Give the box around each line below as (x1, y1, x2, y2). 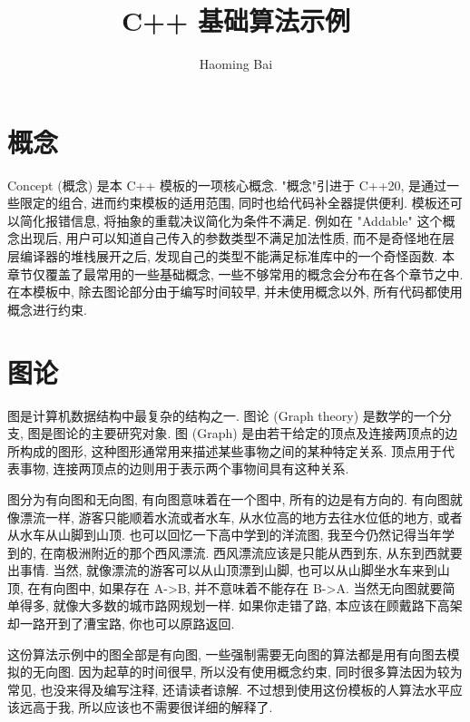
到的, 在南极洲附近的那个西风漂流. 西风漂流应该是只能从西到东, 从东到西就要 (7, 542, 463, 561)
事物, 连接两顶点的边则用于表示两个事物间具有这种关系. (19, 459, 349, 478)
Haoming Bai (199, 54, 273, 73)
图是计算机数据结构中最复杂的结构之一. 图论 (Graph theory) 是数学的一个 (7, 405, 439, 424)
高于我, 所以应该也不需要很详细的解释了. (32, 698, 273, 717)
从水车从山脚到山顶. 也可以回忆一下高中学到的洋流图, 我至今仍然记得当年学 (7, 525, 455, 544)
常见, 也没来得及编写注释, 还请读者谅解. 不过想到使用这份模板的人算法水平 (7, 679, 450, 698)
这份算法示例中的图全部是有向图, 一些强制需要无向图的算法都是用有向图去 (7, 644, 447, 663)
